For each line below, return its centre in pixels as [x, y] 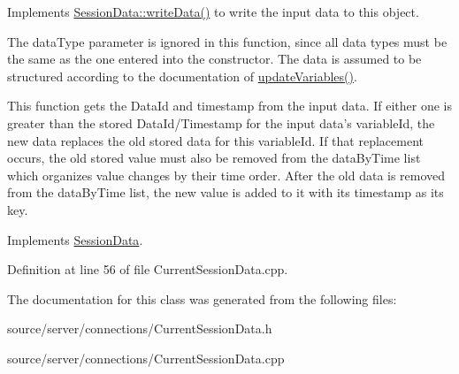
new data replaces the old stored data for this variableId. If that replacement [215, 140]
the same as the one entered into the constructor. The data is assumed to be [214, 59]
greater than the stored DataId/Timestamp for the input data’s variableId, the [221, 122]
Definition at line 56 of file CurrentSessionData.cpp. [148, 269]
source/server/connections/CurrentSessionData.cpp [146, 358]
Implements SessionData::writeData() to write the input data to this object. [213, 11]
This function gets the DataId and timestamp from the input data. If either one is [230, 106]
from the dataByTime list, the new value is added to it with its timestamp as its [226, 192]
